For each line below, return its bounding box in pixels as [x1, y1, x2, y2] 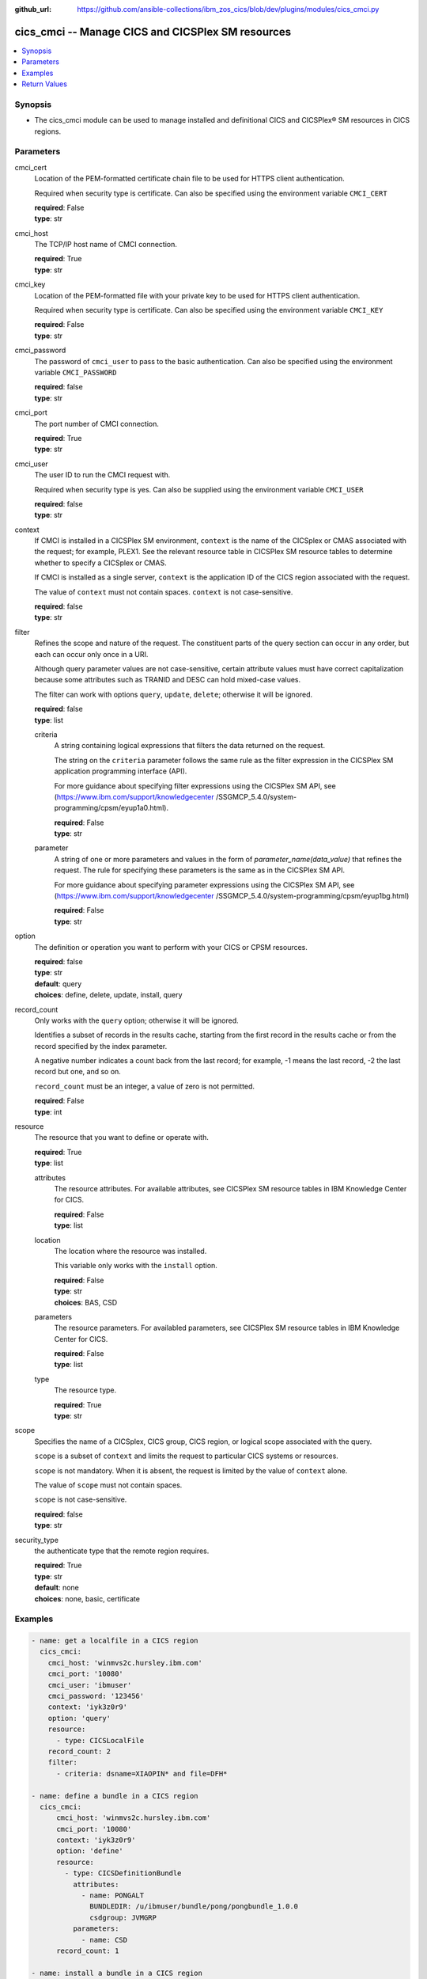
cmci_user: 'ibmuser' [47, 1681, 132, 1689]
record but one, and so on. [34, 1067, 122, 1077]
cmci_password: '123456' [47, 1692, 145, 1700]
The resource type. [54, 1385, 117, 1395]
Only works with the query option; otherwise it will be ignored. [34, 1016, 239, 1025]
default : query [34, 978, 82, 989]
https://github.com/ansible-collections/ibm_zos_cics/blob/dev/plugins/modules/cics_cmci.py [77, 5, 380, 13]
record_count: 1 [56, 1946, 119, 1955]
